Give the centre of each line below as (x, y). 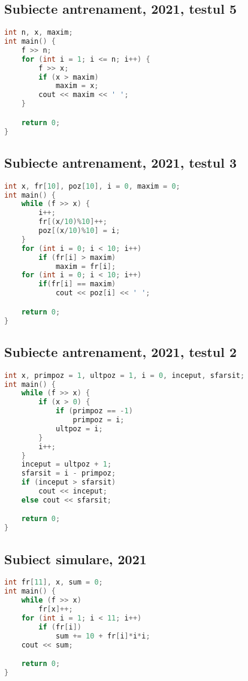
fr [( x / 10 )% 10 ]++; (73, 222)
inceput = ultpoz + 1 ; (66, 464)
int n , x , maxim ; (39, 33)
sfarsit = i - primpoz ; (69, 473)
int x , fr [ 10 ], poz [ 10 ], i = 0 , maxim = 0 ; (92, 186)
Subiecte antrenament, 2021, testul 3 (121, 162)
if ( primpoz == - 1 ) (94, 411)
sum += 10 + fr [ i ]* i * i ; (103, 636)
